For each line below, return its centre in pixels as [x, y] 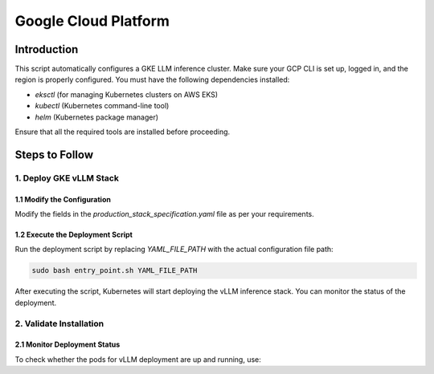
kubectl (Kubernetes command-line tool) [102, 106]
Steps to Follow [54, 154]
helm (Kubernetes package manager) [97, 117]
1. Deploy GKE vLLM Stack [67, 178]
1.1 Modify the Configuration [63, 199]
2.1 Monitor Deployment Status [68, 344]
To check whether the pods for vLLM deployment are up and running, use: [138, 359]
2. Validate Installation [59, 323]
